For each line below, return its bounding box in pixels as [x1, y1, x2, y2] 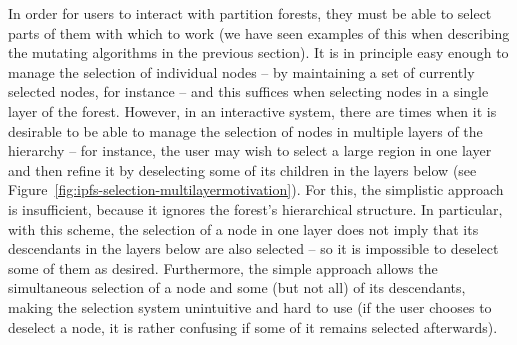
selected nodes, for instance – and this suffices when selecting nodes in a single [8, 81, 489, 102]
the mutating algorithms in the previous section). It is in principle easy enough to [8, 42, 509, 63]
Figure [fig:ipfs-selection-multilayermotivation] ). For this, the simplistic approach [8, 179, 504, 200]
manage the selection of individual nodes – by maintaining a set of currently [8, 61, 475, 82]
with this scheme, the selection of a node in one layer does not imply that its [8, 218, 479, 239]
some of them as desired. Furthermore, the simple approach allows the [8, 257, 438, 278]
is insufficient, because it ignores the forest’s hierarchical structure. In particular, [8, 198, 503, 219]
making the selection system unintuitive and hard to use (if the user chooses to [8, 296, 492, 317]
